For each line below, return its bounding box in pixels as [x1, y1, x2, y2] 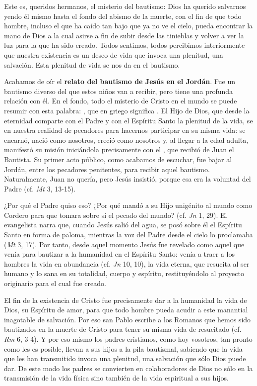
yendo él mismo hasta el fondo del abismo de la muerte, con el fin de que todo [4, 10, 242, 21]
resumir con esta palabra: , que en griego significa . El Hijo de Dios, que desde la [4, 105, 250, 115]
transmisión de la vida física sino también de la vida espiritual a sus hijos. [4, 373, 229, 383]
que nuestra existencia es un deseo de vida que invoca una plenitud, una [4, 49, 223, 60]
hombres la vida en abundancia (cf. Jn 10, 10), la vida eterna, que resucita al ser [4, 258, 250, 269]
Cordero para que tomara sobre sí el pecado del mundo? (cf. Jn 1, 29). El [4, 209, 227, 220]
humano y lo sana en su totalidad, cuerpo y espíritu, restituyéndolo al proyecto [4, 268, 244, 279]
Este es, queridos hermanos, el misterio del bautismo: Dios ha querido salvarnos [4, 1, 246, 11]
